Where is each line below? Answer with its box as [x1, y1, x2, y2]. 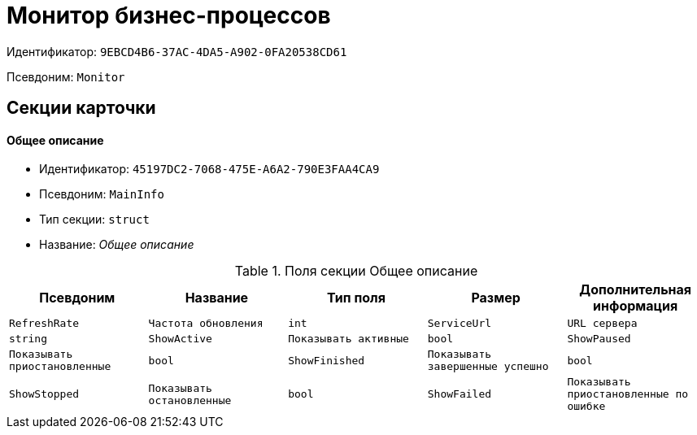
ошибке [567, 400, 606, 413]
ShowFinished [288, 354, 365, 367]
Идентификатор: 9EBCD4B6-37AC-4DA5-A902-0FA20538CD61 [7, 44, 347, 59]
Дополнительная [579, 281, 692, 298]
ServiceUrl [427, 317, 492, 330]
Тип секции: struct [39, 212, 150, 227]
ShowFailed [427, 388, 492, 401]
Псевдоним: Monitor [7, 69, 125, 84]
